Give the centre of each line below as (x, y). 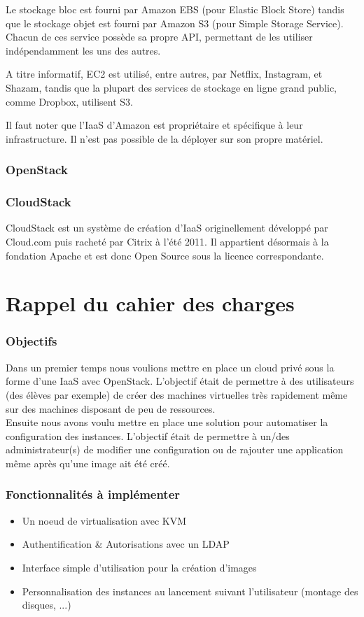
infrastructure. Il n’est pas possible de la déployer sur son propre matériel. (164, 138)
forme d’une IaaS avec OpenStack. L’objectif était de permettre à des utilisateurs (180, 381)
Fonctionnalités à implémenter (93, 494)
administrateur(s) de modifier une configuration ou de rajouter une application (175, 449)
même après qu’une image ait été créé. (88, 463)
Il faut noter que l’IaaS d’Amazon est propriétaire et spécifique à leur (154, 125)
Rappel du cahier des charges (150, 303)
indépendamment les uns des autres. (83, 50)
